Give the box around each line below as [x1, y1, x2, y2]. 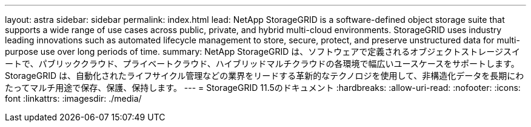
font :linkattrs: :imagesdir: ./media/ [5, 93, 142, 104]
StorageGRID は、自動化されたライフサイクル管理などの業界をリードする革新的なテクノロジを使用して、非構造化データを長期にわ [5, 70, 524, 81]
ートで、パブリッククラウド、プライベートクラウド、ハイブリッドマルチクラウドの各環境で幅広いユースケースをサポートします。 [5, 58, 519, 69]
